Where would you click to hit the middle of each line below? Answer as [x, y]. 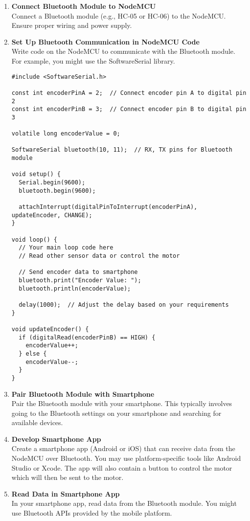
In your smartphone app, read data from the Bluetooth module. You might [124, 503]
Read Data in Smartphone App [66, 493]
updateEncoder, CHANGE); [52, 215]
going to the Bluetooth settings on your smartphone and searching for [116, 413]
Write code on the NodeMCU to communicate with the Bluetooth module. [123, 51]
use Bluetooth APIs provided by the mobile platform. [92, 513]
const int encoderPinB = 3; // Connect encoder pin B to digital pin [129, 109]
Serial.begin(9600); [52, 183]
